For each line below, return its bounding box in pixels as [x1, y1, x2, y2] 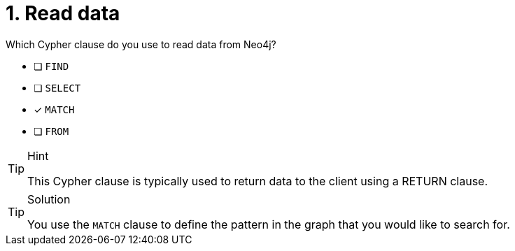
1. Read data [6, 1, 120, 25]
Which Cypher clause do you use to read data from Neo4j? [6, 38, 276, 50]
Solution [27, 192, 71, 206]
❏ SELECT [34, 81, 81, 94]
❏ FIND [34, 59, 69, 72]
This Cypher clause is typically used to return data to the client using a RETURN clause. [27, 173, 488, 188]
